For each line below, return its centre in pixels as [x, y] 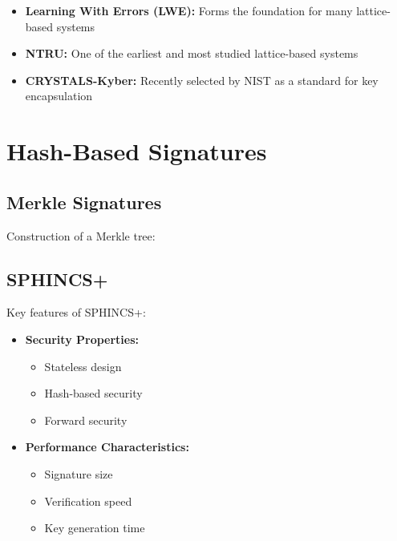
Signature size [79, 473]
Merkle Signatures [84, 202]
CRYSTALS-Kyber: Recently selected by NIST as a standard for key [202, 80]
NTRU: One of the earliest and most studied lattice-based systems [192, 53]
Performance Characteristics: [107, 447]
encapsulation [59, 96]
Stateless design [83, 366]
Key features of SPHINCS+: [76, 312]
